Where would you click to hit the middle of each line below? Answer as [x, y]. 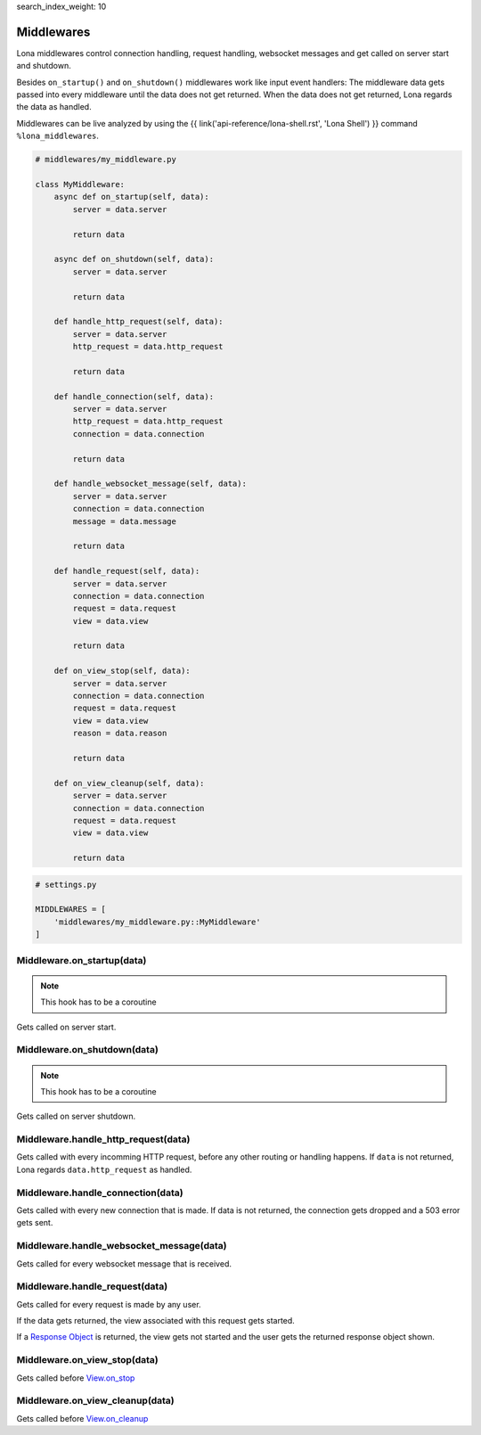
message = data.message [125, 521]
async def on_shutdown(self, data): [134, 259]
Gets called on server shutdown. [76, 1116]
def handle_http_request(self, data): [139, 322]
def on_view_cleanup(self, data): [129, 783]
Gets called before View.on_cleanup [82, 1418]
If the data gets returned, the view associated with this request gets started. [156, 1321]
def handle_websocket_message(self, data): [150, 484]
